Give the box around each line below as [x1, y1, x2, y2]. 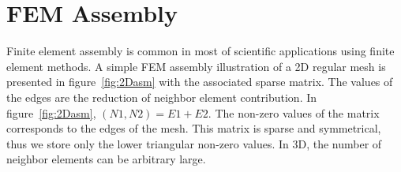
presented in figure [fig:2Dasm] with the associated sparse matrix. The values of [6, 73, 393, 90]
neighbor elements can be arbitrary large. [6, 151, 206, 167]
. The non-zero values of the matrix [208, 104, 380, 121]
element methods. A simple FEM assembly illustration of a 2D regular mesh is [6, 58, 386, 74]
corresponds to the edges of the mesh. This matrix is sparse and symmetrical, [6, 120, 381, 136]
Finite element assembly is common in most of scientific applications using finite [6, 43, 395, 59]
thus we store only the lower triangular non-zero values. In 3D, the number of [6, 135, 382, 151]
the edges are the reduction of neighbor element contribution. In [6, 88, 317, 105]
